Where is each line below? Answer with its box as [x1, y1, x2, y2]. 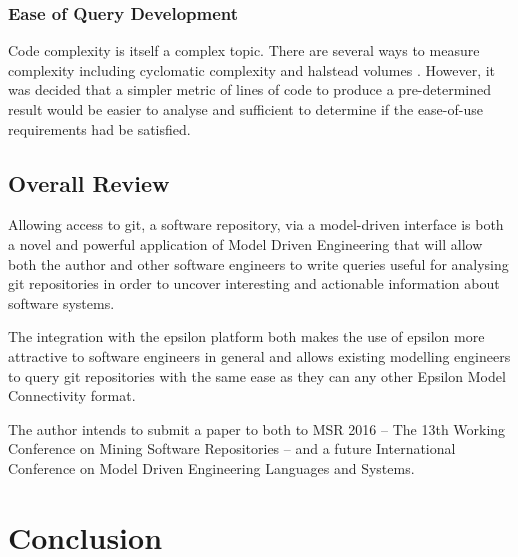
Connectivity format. [8, 385, 136, 406]
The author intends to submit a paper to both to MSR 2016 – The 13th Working [8, 418, 506, 439]
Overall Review [8, 167, 170, 198]
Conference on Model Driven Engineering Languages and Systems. [8, 457, 415, 478]
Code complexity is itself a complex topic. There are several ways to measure [8, 40, 480, 61]
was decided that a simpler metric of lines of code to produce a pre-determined [8, 79, 491, 100]
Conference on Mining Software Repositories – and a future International [8, 438, 456, 459]
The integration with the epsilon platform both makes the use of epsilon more [8, 326, 485, 347]
